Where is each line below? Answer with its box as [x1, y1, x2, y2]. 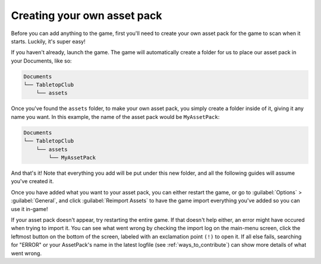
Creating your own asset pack [11, 9, 162, 22]
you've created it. [11, 178, 54, 185]
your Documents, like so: [11, 57, 72, 64]
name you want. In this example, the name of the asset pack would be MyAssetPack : [11, 113, 220, 120]
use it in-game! [11, 205, 48, 212]
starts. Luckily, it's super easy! [11, 37, 86, 45]
